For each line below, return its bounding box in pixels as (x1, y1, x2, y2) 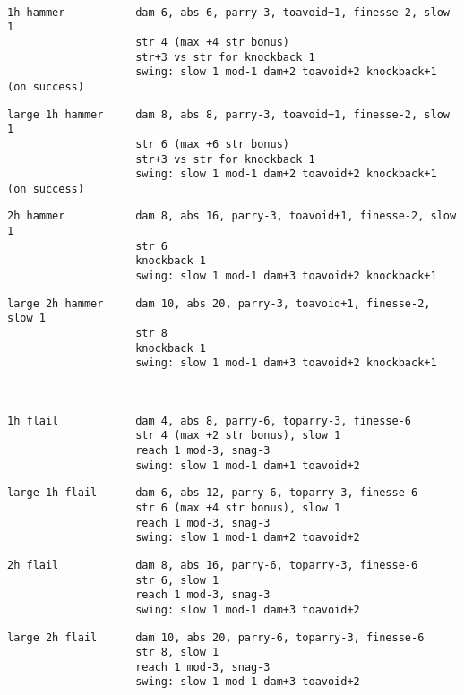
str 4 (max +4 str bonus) (135, 35, 289, 48)
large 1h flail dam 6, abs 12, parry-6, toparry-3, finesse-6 (7, 486, 418, 500)
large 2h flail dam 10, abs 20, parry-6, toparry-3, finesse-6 (7, 631, 425, 644)
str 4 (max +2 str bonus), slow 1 (135, 429, 341, 442)
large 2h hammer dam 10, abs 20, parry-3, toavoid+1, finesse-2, (7, 296, 431, 310)
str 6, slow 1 (135, 573, 219, 587)
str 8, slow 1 (135, 646, 219, 659)
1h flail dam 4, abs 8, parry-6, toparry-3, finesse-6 (7, 414, 412, 427)
